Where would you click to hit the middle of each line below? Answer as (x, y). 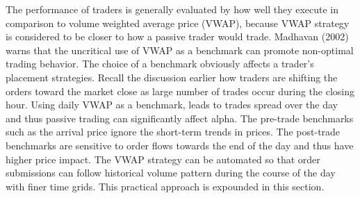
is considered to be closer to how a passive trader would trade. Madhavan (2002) (177, 36)
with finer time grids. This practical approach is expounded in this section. (165, 186)
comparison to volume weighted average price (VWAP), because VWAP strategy (178, 23)
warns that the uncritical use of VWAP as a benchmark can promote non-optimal (180, 50)
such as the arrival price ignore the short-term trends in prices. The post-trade (173, 132)
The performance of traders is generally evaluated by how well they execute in (172, 9)
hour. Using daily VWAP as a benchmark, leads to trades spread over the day (172, 105)
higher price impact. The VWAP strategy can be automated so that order (163, 159)
